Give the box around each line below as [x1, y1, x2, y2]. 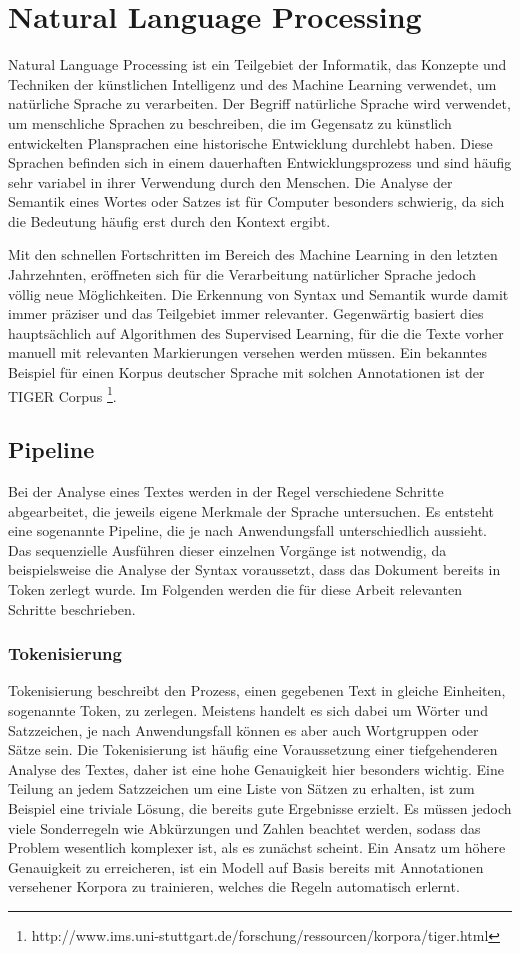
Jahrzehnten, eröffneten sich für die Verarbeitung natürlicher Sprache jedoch [8, 264, 477, 285]
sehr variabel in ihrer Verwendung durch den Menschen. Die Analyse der [8, 171, 453, 192]
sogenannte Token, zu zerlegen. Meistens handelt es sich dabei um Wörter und [8, 700, 488, 721]
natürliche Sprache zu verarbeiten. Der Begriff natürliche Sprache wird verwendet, [8, 93, 511, 114]
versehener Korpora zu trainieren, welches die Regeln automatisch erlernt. [8, 876, 460, 897]
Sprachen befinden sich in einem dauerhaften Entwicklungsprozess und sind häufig [8, 152, 512, 173]
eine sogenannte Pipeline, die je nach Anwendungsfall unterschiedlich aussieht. [8, 520, 487, 541]
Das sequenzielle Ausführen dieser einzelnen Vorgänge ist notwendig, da [8, 539, 447, 560]
